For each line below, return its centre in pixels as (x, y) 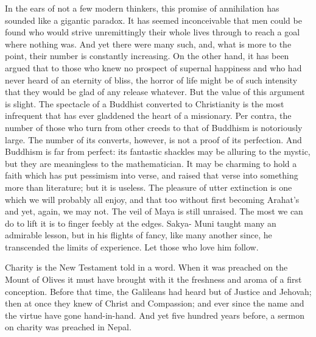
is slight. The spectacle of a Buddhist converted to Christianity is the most (145, 103)
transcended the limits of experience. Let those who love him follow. (132, 247)
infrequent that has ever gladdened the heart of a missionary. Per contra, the (148, 115)
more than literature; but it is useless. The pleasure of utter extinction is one (149, 187)
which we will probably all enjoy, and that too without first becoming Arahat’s (152, 199)
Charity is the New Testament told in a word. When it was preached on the (146, 267)
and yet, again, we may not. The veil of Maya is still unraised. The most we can (154, 211)
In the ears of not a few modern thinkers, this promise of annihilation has (142, 8)
